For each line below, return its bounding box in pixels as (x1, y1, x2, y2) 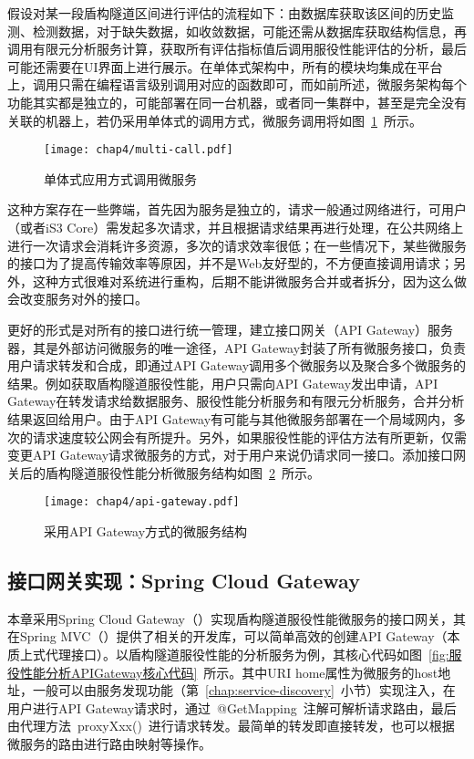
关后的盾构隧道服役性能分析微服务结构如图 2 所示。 (7, 463, 320, 482)
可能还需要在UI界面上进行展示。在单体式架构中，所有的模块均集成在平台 (7, 57, 443, 76)
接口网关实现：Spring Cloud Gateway (7, 566, 360, 594)
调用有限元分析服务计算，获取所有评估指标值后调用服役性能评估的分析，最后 (7, 39, 467, 58)
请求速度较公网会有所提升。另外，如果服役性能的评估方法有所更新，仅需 (32, 427, 467, 446)
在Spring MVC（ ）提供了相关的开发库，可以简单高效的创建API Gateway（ (7, 627, 448, 646)
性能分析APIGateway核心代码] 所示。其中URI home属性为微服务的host (19, 662, 438, 681)
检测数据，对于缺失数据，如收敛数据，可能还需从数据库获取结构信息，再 (32, 21, 467, 40)
